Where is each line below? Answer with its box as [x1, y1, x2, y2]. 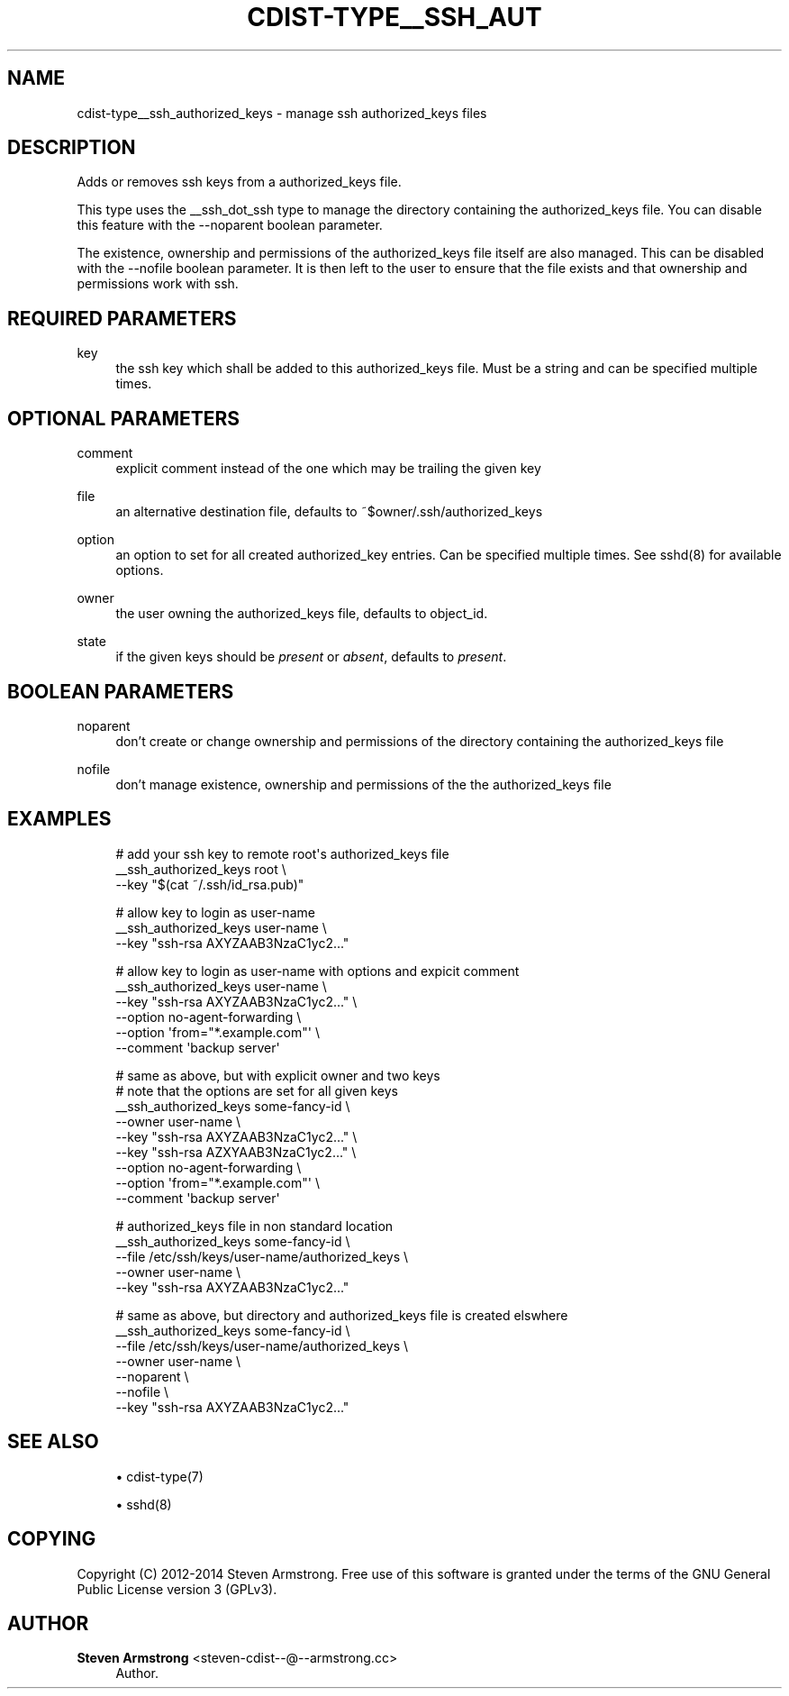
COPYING [7, 1527, 96, 1551]
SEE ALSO [7, 1430, 99, 1454]
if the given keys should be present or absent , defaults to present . [115, 649, 507, 665]
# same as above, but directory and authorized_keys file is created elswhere [115, 1307, 568, 1323]
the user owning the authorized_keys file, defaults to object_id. [115, 606, 488, 622]
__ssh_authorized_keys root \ [115, 861, 286, 877]
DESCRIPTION [7, 136, 136, 160]
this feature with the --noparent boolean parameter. [77, 217, 383, 233]
